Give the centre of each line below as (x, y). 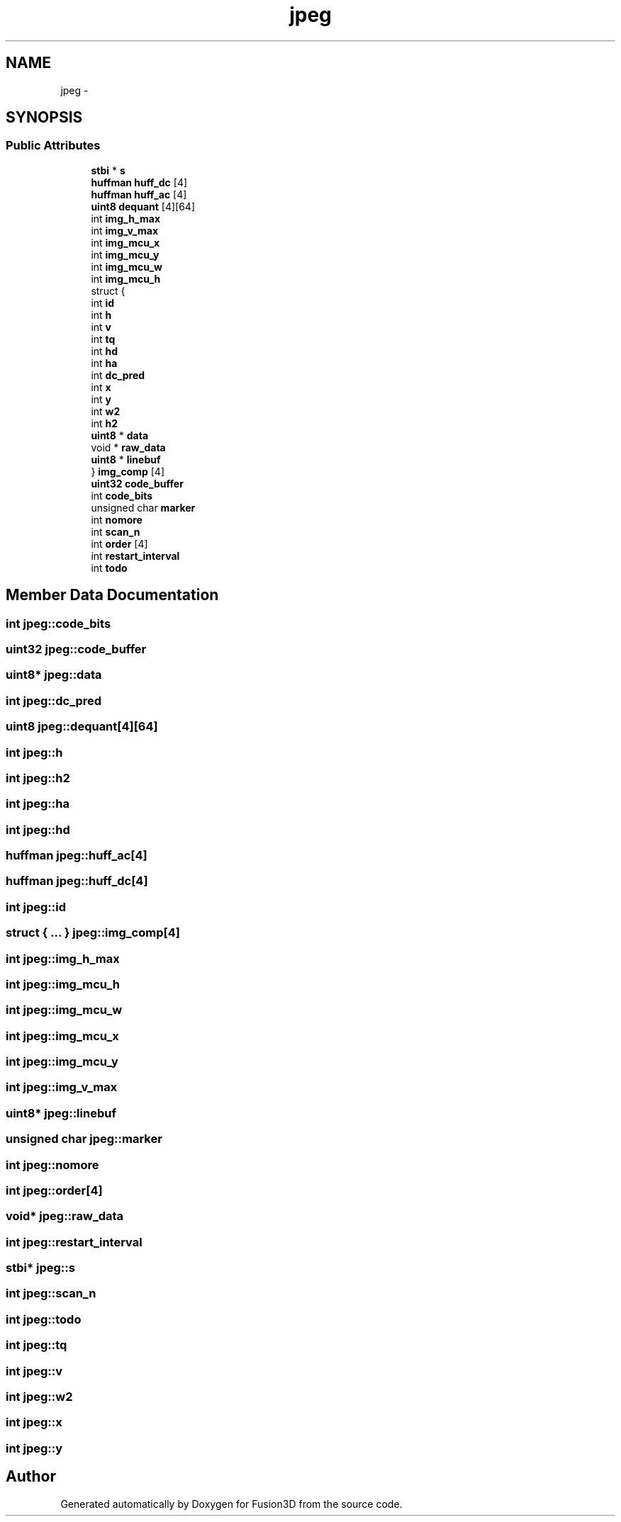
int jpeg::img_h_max (63, 958)
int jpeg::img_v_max (62, 1087)
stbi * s (108, 170)
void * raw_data (128, 447)
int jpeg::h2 (38, 778)
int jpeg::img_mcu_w (64, 1010)
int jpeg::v (34, 1371)
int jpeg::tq (37, 1345)
